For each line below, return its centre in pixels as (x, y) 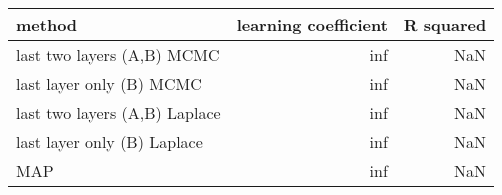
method (47, 24)
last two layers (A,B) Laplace (118, 112)
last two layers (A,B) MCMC (118, 54)
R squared (445, 24)
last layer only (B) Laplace (109, 141)
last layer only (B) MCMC (109, 83)
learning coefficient (312, 24)
